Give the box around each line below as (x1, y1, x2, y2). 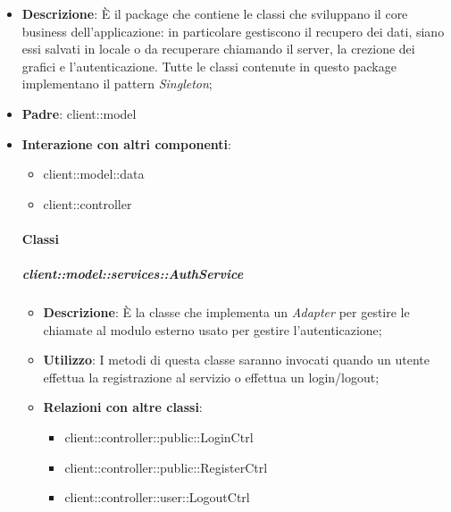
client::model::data (43, 164, 145, 183)
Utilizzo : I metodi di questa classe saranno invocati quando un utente (43, 350, 430, 369)
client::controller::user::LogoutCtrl (64, 488, 250, 507)
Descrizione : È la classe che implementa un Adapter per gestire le (43, 303, 410, 322)
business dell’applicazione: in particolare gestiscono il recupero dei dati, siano (21, 21, 445, 40)
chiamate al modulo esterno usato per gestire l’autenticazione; (43, 320, 382, 339)
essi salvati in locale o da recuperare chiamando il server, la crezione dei (21, 39, 415, 58)
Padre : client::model (21, 104, 137, 122)
